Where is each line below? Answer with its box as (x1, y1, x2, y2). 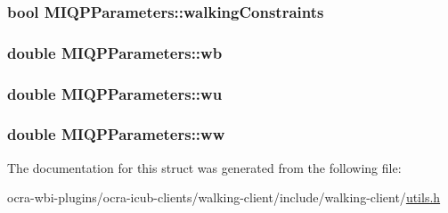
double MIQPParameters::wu (7, 82, 223, 104)
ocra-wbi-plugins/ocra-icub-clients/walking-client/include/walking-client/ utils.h (7, 188, 441, 207)
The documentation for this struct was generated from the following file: (7, 158, 402, 176)
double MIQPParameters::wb (7, 41, 223, 63)
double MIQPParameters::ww (7, 123, 225, 145)
